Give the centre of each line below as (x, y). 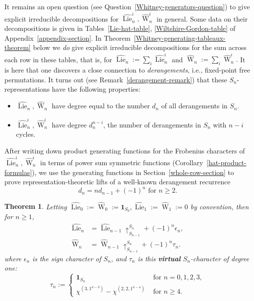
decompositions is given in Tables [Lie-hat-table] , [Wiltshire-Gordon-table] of (120, 28)
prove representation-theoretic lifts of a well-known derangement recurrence (117, 182)
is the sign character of (67, 258)
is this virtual (159, 258)
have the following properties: (96, 89)
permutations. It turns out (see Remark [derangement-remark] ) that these (116, 79)
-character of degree (220, 258)
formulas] (18, 172)
